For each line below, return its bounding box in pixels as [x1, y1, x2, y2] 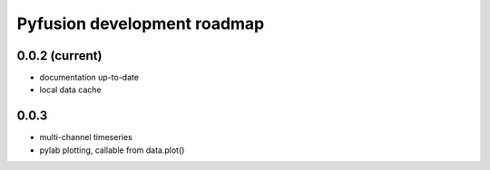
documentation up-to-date [39, 72, 140, 83]
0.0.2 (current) [16, 48, 103, 63]
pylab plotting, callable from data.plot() [39, 145, 185, 156]
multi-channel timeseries [39, 132, 133, 143]
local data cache [39, 84, 102, 95]
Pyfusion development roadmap [16, 14, 265, 33]
